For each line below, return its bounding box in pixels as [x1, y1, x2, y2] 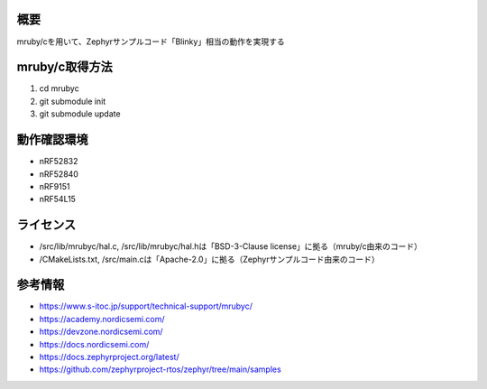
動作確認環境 [16, 132, 88, 148]
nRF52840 [39, 168, 78, 180]
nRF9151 [39, 181, 70, 191]
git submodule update [39, 108, 121, 119]
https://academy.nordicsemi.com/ [39, 313, 166, 324]
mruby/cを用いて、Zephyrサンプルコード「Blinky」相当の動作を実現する [16, 36, 285, 47]
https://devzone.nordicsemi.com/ [39, 326, 163, 338]
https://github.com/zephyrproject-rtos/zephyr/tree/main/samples [39, 364, 281, 375]
